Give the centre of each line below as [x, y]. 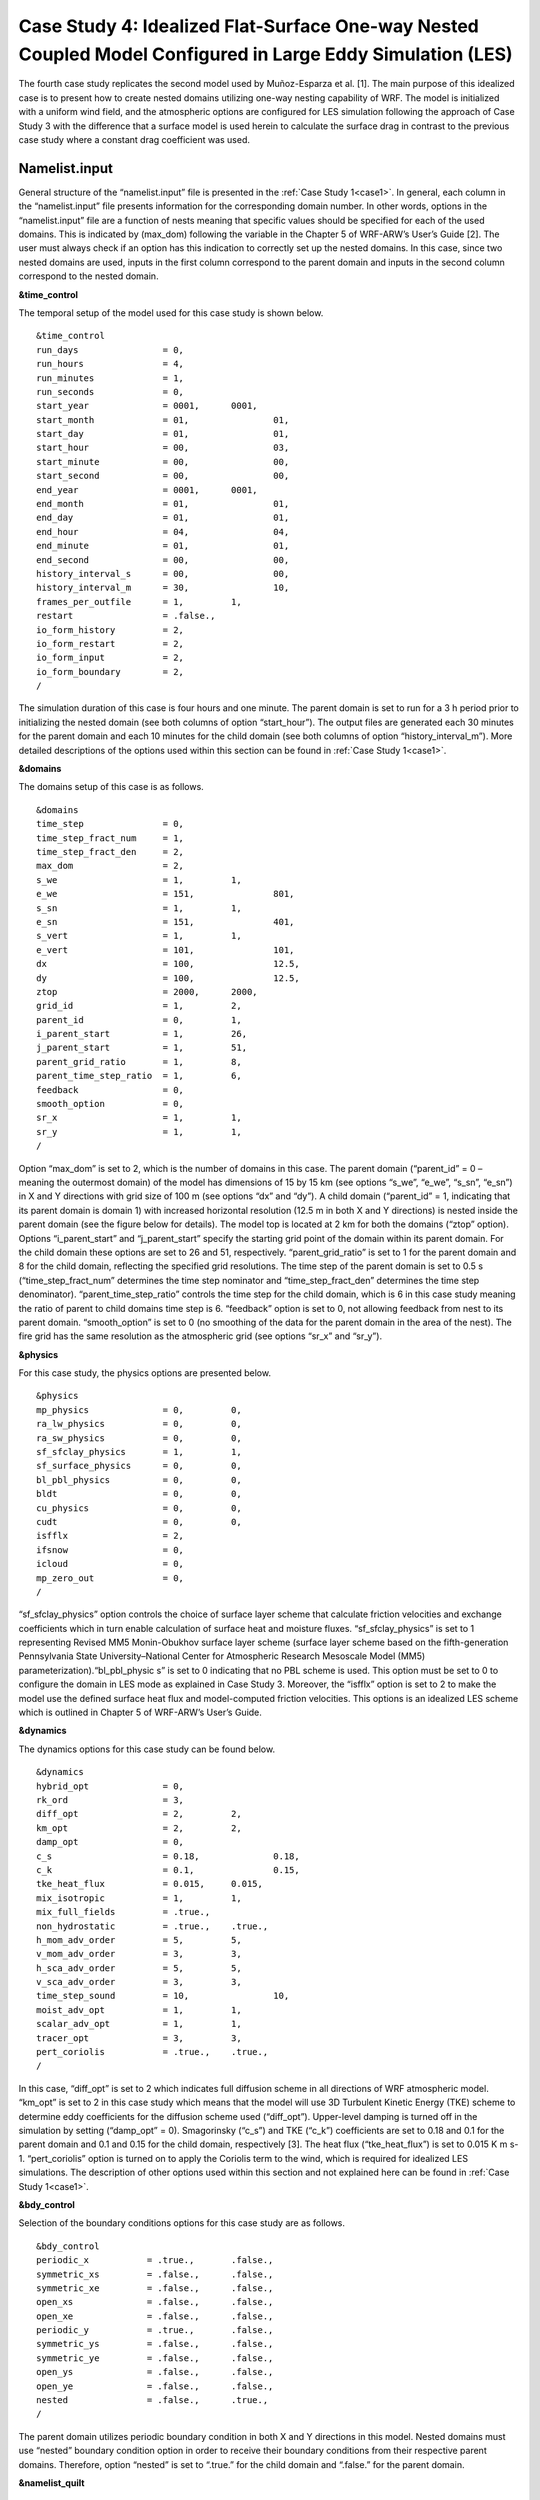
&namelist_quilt [51, 2482]
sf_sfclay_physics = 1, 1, [139, 1452]
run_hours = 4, [110, 364]
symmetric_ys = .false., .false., [155, 2344]
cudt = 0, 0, [139, 1521]
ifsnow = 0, [110, 1549]
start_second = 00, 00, [163, 476]
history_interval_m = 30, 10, [163, 588]
